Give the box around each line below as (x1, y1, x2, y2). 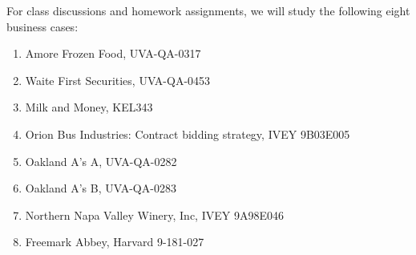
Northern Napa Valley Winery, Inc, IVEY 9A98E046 (25, 206, 284, 223)
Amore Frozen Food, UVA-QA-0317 (25, 45, 201, 62)
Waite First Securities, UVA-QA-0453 (25, 71, 211, 88)
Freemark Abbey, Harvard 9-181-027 (25, 233, 204, 250)
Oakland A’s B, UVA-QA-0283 (25, 180, 176, 196)
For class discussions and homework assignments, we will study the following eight (6, 2, 410, 18)
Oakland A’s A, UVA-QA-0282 (25, 152, 177, 169)
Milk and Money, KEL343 (25, 99, 153, 115)
